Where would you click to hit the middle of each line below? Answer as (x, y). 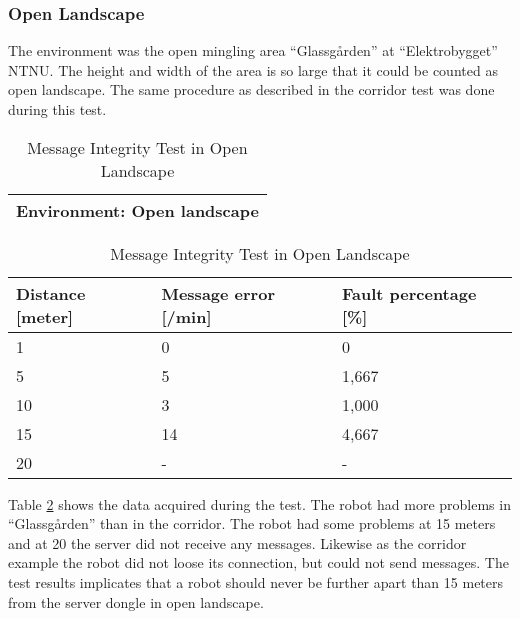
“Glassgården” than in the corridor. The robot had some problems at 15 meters (252, 523)
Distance (51, 293)
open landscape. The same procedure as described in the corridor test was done (251, 89)
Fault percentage (409, 293)
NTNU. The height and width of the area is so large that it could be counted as (253, 69)
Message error (218, 293)
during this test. (57, 109)
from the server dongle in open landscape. (136, 601)
